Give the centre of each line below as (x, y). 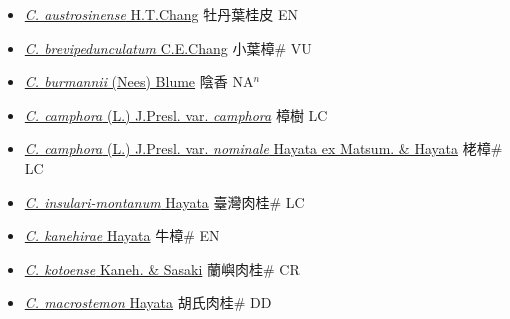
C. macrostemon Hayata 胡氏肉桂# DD (148, 302)
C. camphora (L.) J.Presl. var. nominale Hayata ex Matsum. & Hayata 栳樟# (263, 148)
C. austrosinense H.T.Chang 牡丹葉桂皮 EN (161, 14)
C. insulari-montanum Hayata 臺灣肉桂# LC (164, 201)
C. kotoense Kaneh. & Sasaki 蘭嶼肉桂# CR (162, 268)
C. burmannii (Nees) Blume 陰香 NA (139, 81)
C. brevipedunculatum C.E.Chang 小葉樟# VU (168, 47)
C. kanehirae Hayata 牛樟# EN (122, 235)
